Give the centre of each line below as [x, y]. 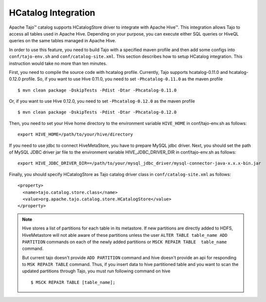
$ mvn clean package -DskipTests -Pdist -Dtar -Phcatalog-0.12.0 [97, 112]
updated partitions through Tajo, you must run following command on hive [96, 271]
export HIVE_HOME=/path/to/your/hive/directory [75, 134]
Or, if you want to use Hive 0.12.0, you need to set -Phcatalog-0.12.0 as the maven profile [102, 101]
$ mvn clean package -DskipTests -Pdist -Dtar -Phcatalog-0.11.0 [97, 90]
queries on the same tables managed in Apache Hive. [62, 41]
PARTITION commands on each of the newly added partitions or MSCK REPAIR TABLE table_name [124, 242]
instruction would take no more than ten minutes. [58, 63]
